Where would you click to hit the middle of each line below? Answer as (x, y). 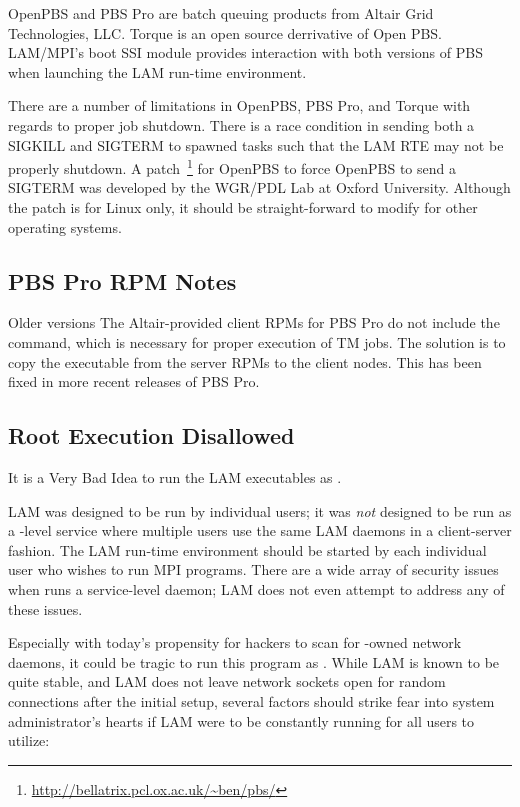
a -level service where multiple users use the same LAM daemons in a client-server (260, 530)
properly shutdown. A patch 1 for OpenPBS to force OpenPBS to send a (232, 166)
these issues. (45, 608)
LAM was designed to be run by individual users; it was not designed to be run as (260, 510)
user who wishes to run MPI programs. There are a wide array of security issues (253, 569)
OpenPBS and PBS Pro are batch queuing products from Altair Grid (221, 13)
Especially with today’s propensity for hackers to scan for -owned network (235, 642)
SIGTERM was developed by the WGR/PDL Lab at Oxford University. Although (259, 187)
